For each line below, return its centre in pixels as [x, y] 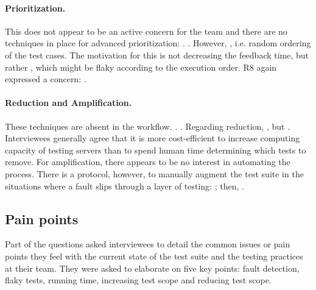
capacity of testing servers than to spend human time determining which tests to [156, 150]
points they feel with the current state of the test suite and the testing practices [154, 256]
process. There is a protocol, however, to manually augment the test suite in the [154, 173]
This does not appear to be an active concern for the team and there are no [146, 31]
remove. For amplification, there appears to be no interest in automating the [148, 162]
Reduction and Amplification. [68, 103]
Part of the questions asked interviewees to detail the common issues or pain [148, 244]
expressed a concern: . [46, 79]
